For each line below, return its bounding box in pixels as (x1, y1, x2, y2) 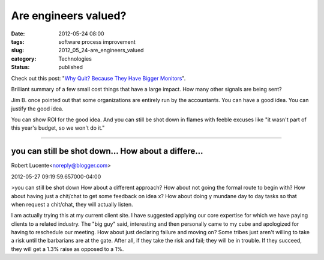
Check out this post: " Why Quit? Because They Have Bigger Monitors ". (11, 74, 186, 82)
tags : (11, 38, 25, 45)
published (58, 64, 83, 71)
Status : (11, 64, 30, 71)
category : (11, 55, 37, 62)
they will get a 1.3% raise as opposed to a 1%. (11, 245, 124, 252)
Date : (11, 30, 25, 37)
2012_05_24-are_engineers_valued (58, 47, 144, 54)
